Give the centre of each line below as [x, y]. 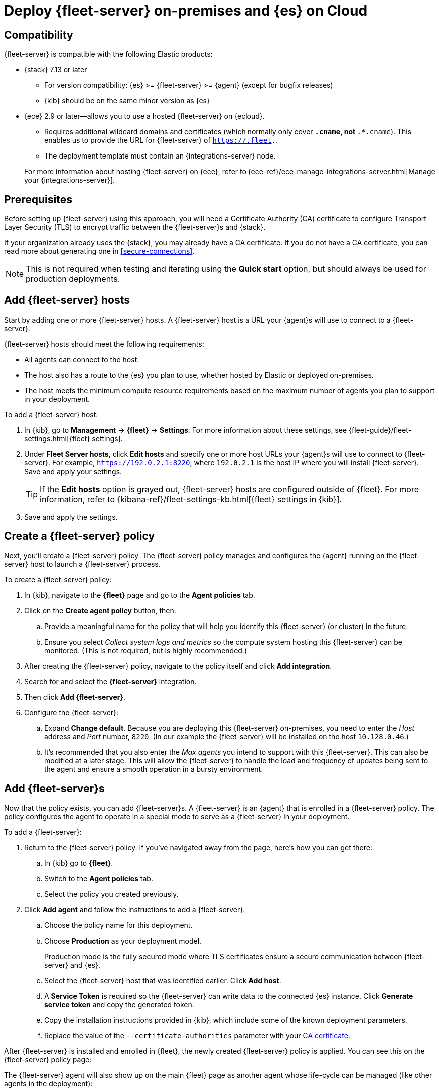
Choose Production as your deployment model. [123, 941]
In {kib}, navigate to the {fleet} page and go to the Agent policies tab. [140, 595]
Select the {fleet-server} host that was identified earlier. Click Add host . [163, 980]
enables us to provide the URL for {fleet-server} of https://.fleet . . [161, 140]
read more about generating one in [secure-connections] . [99, 251]
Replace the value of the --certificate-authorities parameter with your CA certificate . [197, 1035]
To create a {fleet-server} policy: [58, 579]
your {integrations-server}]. [70, 180]
